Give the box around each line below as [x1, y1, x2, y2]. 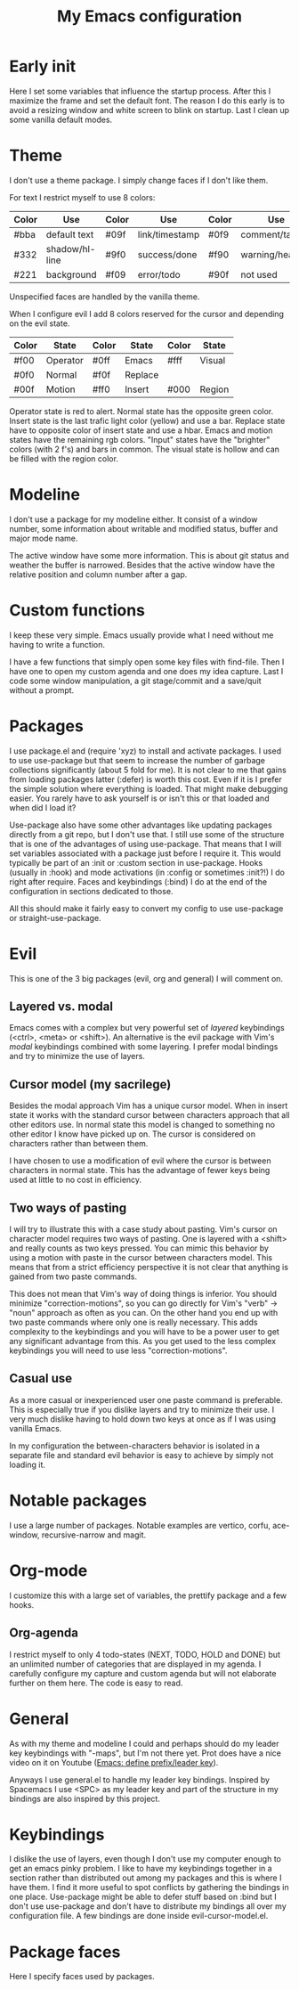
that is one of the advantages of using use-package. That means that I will [9, 838, 282, 849]
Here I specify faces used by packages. [9, 1971, 155, 1982]
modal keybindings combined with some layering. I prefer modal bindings [9, 1041, 279, 1052]
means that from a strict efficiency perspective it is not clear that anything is [9, 1262, 289, 1273]
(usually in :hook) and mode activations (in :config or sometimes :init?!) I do [9, 867, 286, 877]
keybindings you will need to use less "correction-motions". [9, 1345, 228, 1356]
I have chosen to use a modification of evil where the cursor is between [9, 1155, 271, 1166]
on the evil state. [9, 318, 70, 329]
